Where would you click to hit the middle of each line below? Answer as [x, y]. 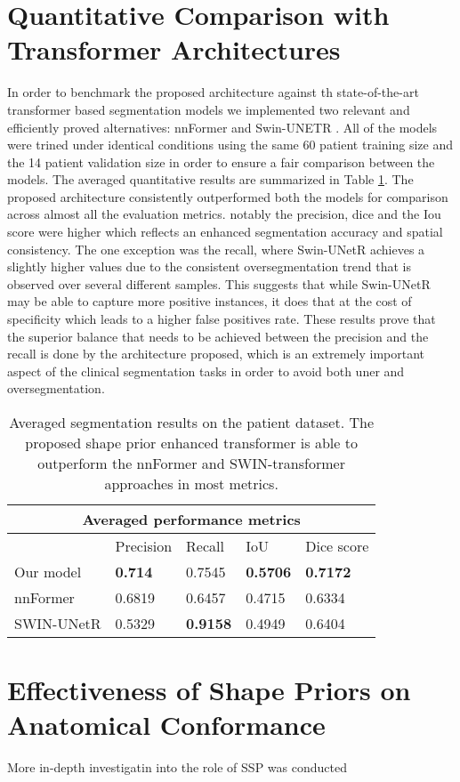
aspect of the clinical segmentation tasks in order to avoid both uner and [206, 371]
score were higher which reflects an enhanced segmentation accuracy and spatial [225, 232]
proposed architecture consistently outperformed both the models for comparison [228, 196]
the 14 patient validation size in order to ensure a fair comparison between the [221, 161]
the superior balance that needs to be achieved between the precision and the [218, 336]
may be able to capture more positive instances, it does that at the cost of [210, 301]
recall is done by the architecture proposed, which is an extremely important [216, 354]
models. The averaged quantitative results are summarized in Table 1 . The [210, 179]
